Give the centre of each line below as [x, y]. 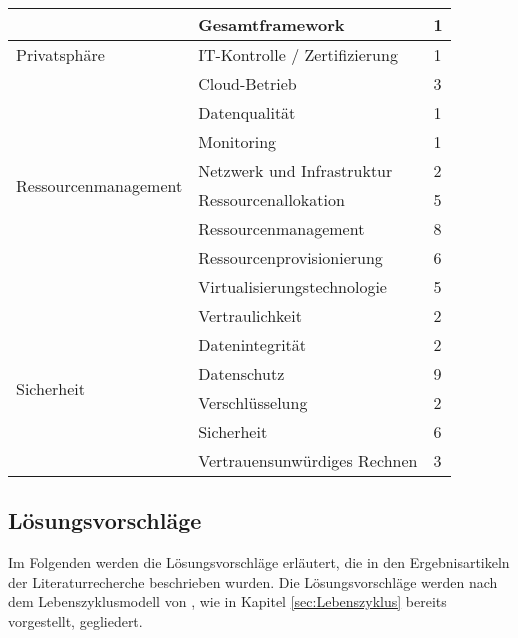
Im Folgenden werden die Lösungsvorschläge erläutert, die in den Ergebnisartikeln [259, 562]
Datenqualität [247, 112]
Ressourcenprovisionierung [290, 257]
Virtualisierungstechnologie [292, 286]
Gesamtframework [271, 24]
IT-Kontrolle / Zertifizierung [298, 54]
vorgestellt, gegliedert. [75, 620]
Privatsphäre [60, 54]
